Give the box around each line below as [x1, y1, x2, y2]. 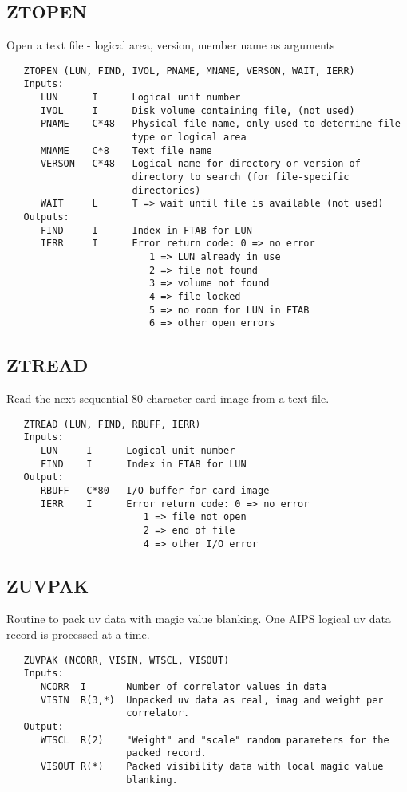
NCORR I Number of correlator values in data [40, 680, 326, 692]
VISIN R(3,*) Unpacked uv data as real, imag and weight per [40, 694, 384, 706]
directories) [132, 184, 201, 196]
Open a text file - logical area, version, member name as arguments [6, 37, 335, 53]
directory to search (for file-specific [132, 171, 350, 183]
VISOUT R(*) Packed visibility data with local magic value [40, 760, 384, 772]
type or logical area [132, 132, 247, 144]
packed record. [126, 747, 207, 759]
